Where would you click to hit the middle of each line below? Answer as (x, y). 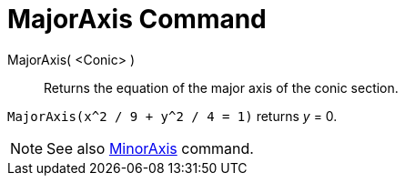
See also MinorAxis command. (150, 148)
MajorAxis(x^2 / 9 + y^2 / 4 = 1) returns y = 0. (172, 116)
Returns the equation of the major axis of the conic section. (221, 87)
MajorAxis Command (137, 19)
